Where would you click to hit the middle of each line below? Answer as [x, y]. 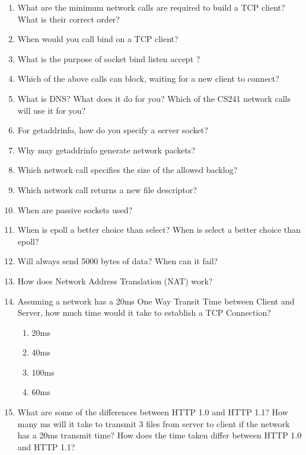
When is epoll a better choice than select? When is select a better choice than [159, 230]
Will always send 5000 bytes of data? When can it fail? [118, 261]
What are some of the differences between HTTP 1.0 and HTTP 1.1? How [153, 412]
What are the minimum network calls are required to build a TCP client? [151, 7]
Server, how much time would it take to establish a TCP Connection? [144, 313]
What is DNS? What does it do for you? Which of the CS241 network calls [154, 98]
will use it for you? [52, 110]
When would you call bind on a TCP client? [98, 39]
